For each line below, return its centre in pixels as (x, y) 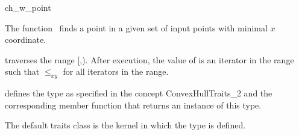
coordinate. (26, 39)
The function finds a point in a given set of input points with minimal (136, 27)
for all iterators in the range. (116, 71)
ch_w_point (28, 7)
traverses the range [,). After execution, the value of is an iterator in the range (149, 59)
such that (22, 71)
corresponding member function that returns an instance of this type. (133, 105)
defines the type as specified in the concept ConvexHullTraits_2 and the (139, 93)
